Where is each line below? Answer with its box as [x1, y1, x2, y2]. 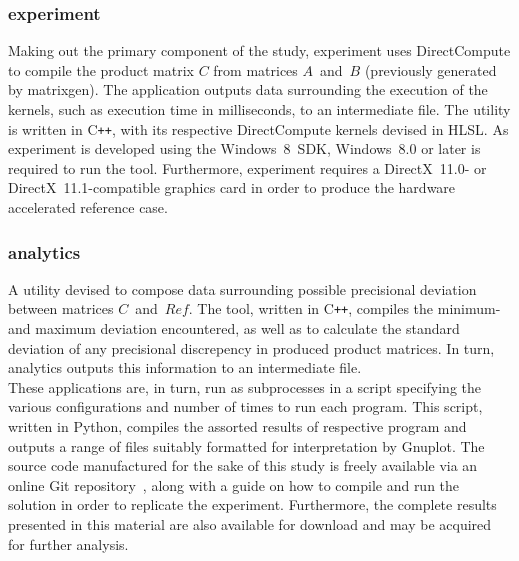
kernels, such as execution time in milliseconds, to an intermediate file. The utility [8, 99, 511, 119]
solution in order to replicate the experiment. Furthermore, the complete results [8, 494, 497, 515]
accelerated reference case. [8, 197, 168, 218]
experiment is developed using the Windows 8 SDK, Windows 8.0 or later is [8, 138, 481, 159]
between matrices [8, 298, 114, 319]
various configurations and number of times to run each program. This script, [8, 396, 483, 417]
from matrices [213, 59, 298, 80]
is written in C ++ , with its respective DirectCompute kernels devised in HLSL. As [8, 118, 509, 139]
